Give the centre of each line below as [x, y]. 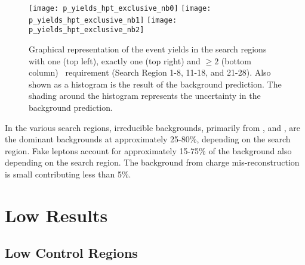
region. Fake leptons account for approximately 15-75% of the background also [148, 150]
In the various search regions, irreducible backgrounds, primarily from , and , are [153, 127]
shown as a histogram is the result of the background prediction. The [155, 84]
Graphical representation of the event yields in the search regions [148, 49]
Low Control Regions [71, 253]
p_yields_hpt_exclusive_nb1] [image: [103, 20]
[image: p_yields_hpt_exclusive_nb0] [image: [120, 8]
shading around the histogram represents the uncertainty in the [145, 96]
